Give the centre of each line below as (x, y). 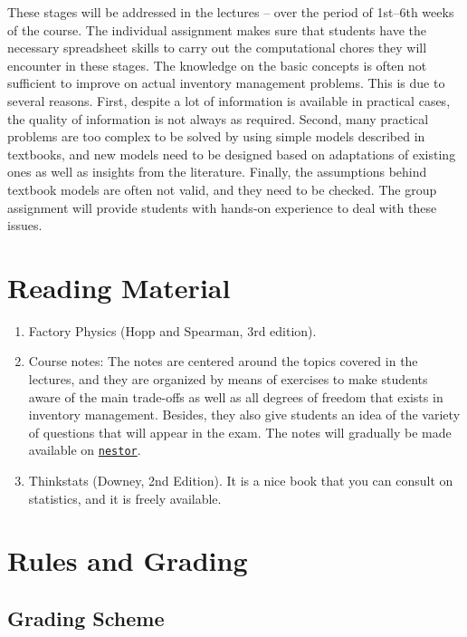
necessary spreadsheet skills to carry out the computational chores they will (217, 48)
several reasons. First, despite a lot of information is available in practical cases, (229, 100)
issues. (25, 225)
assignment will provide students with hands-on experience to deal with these (222, 207)
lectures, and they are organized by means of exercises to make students (228, 379)
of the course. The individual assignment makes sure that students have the (217, 29)
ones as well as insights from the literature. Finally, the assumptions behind (217, 172)
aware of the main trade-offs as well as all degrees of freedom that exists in (236, 396)
